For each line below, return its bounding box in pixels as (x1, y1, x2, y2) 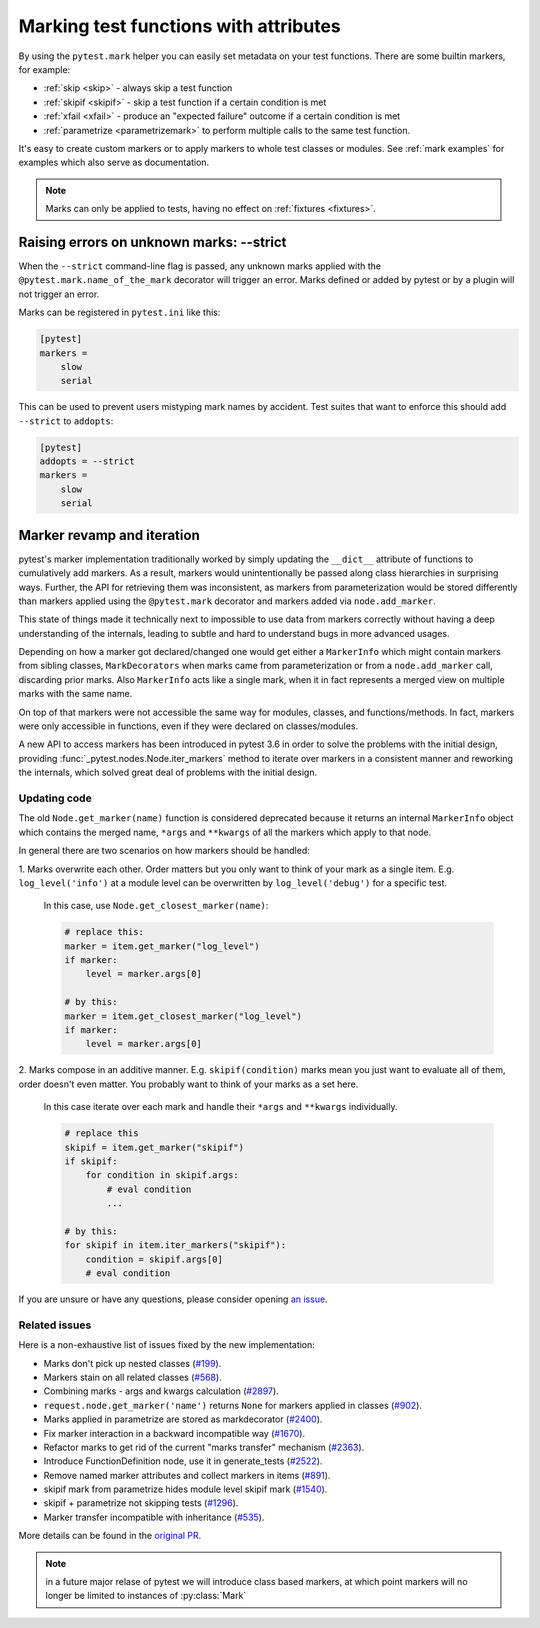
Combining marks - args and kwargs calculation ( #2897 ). (43, 1385, 279, 1397)
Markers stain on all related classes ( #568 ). (43, 1371, 222, 1383)
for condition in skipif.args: (85, 1170, 239, 1181)
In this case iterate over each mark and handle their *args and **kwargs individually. (43, 1101, 398, 1113)
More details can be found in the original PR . (18, 1530, 202, 1542)
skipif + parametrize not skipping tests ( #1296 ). (43, 1497, 239, 1509)
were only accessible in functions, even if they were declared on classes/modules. (18, 720, 359, 732)
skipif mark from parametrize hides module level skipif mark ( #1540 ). (43, 1483, 328, 1495)
